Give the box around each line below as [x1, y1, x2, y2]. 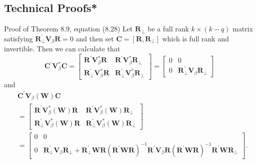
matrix [232, 23, 253, 34]
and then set [75, 33, 114, 43]
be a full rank [147, 23, 189, 34]
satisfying [4, 33, 33, 43]
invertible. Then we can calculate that [4, 43, 120, 54]
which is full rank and [162, 33, 229, 43]
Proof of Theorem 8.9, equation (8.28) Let [4, 23, 133, 34]
